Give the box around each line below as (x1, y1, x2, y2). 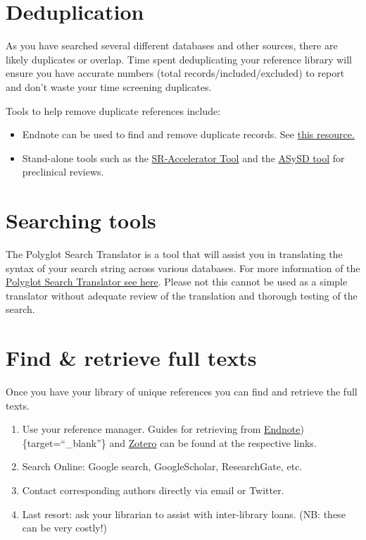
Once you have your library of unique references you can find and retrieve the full (6, 384, 358, 399)
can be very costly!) (22, 520, 108, 535)
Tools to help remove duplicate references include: (6, 103, 221, 118)
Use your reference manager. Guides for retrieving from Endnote (22, 422, 301, 436)
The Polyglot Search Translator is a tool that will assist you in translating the (6, 247, 343, 261)
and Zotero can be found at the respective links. (109, 435, 317, 450)
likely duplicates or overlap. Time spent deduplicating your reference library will (6, 51, 353, 66)
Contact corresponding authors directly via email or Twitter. (22, 483, 284, 498)
